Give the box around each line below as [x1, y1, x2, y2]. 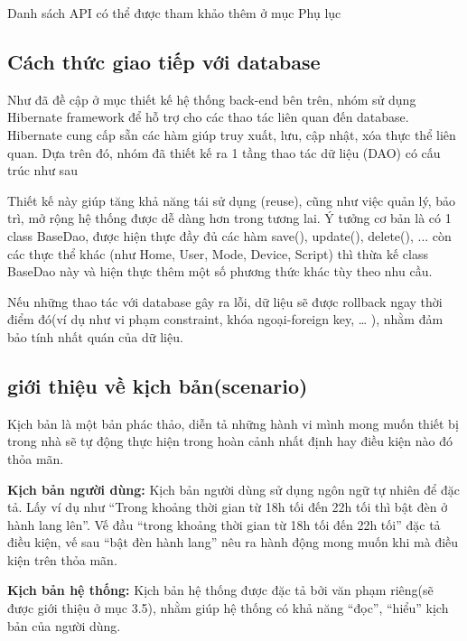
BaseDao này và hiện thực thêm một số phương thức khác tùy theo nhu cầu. [7, 262, 433, 281]
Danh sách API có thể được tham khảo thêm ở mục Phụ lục [7, 4, 341, 22]
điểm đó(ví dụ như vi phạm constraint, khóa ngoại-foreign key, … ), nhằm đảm [7, 310, 444, 329]
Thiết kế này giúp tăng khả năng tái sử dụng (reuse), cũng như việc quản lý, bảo [7, 190, 456, 209]
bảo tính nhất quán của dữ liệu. [7, 327, 183, 346]
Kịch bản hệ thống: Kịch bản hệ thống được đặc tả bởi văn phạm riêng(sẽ [7, 581, 434, 599]
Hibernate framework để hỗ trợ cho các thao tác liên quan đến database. [7, 107, 409, 126]
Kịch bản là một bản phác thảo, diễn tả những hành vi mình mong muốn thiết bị [7, 413, 459, 432]
